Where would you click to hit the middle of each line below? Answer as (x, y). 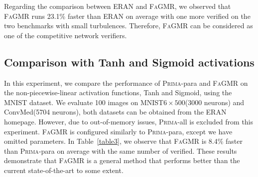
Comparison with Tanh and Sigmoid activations (129, 62)
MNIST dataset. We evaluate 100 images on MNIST (84, 102)
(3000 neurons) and (215, 102)
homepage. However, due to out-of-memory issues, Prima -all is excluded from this (129, 121)
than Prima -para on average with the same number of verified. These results (121, 150)
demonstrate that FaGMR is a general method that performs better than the (122, 160)
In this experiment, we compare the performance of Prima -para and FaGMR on (126, 83)
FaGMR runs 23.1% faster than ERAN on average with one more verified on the (127, 16)
